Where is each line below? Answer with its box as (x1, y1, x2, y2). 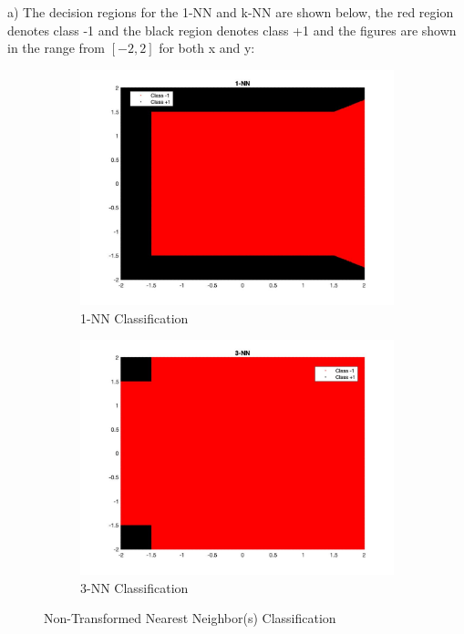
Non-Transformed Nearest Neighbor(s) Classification (44, 608, 336, 628)
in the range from (7, 38, 106, 57)
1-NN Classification (80, 308, 189, 327)
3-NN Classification (80, 578, 189, 597)
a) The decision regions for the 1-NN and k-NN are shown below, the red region (7, 3, 454, 22)
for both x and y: (159, 38, 255, 57)
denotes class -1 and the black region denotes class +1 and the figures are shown (7, 20, 457, 39)
